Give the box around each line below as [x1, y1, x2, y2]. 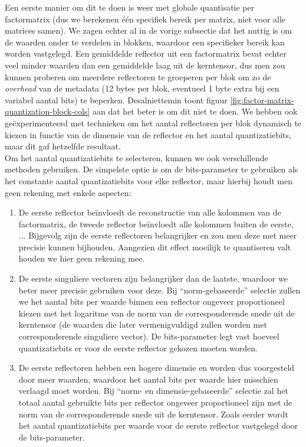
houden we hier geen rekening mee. [18, 252, 145, 265]
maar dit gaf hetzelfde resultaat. [5, 140, 121, 152]
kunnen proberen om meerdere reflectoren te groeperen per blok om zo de [5, 70, 271, 83]
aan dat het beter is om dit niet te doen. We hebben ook [93, 105, 298, 118]
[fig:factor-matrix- [230, 93, 294, 106]
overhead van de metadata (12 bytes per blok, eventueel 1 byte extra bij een [5, 82, 279, 94]
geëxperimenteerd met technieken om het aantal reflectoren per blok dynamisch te [5, 116, 302, 129]
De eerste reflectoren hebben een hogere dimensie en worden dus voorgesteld [18, 361, 295, 374]
